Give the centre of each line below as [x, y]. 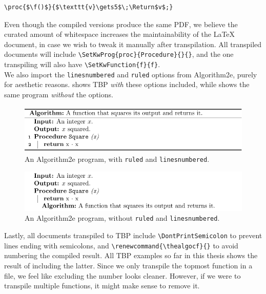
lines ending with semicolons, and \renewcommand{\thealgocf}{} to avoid [121, 245]
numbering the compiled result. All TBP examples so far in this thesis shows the [131, 255]
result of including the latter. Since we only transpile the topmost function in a [128, 265]
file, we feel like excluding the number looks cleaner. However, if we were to [122, 275]
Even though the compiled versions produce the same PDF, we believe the [121, 24]
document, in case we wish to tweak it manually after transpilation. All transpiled [133, 44]
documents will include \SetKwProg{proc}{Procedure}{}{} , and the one [119, 54]
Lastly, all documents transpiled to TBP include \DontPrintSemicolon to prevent [133, 235]
